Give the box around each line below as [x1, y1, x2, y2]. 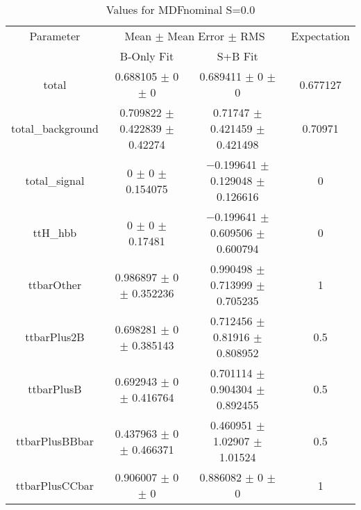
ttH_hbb [33, 224, 77, 240]
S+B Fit [217, 48, 258, 64]
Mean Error [167, 28, 225, 44]
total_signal [25, 172, 85, 188]
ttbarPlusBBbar [15, 433, 94, 449]
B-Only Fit [119, 48, 174, 64]
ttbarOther [28, 277, 82, 293]
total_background [11, 120, 99, 136]
